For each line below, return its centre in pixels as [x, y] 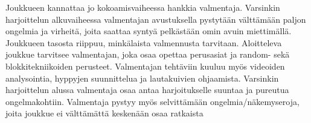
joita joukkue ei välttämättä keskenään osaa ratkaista [104, 113]
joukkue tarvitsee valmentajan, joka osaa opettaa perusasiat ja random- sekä [148, 54]
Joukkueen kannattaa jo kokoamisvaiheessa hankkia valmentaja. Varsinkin [143, 7]
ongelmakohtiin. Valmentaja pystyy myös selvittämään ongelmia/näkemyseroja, [152, 101]
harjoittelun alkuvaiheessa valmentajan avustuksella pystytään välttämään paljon [156, 19]
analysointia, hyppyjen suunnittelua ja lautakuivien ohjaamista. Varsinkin [142, 78]
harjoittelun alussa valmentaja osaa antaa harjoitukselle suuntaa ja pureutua [147, 90]
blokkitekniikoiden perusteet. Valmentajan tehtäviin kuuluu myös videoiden [145, 66]
